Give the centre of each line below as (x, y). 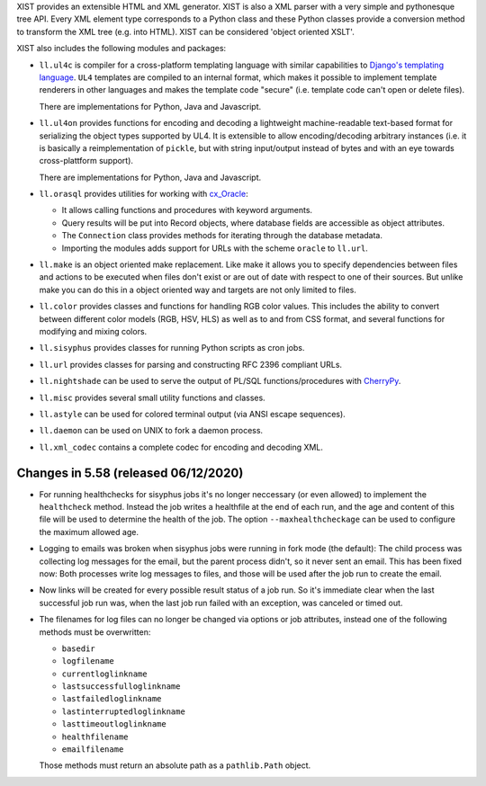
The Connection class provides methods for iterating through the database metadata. (222, 236)
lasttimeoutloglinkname (114, 724)
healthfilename (95, 737)
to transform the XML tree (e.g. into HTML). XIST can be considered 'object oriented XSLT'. (185, 31)
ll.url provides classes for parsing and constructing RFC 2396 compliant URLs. (190, 364)
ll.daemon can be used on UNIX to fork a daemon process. (151, 431)
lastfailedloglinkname (112, 699)
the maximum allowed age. (89, 531)
